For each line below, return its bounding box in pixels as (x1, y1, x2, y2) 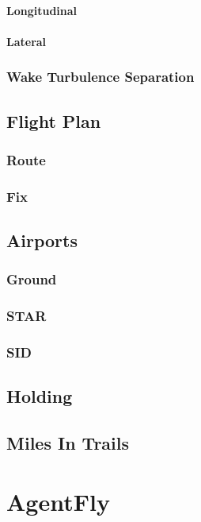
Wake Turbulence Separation (6, 67, 195, 87)
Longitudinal (6, 2, 78, 18)
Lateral (6, 33, 47, 49)
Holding (6, 384, 73, 408)
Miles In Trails (6, 431, 130, 455)
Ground (6, 269, 57, 289)
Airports (6, 228, 78, 253)
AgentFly (6, 485, 110, 517)
